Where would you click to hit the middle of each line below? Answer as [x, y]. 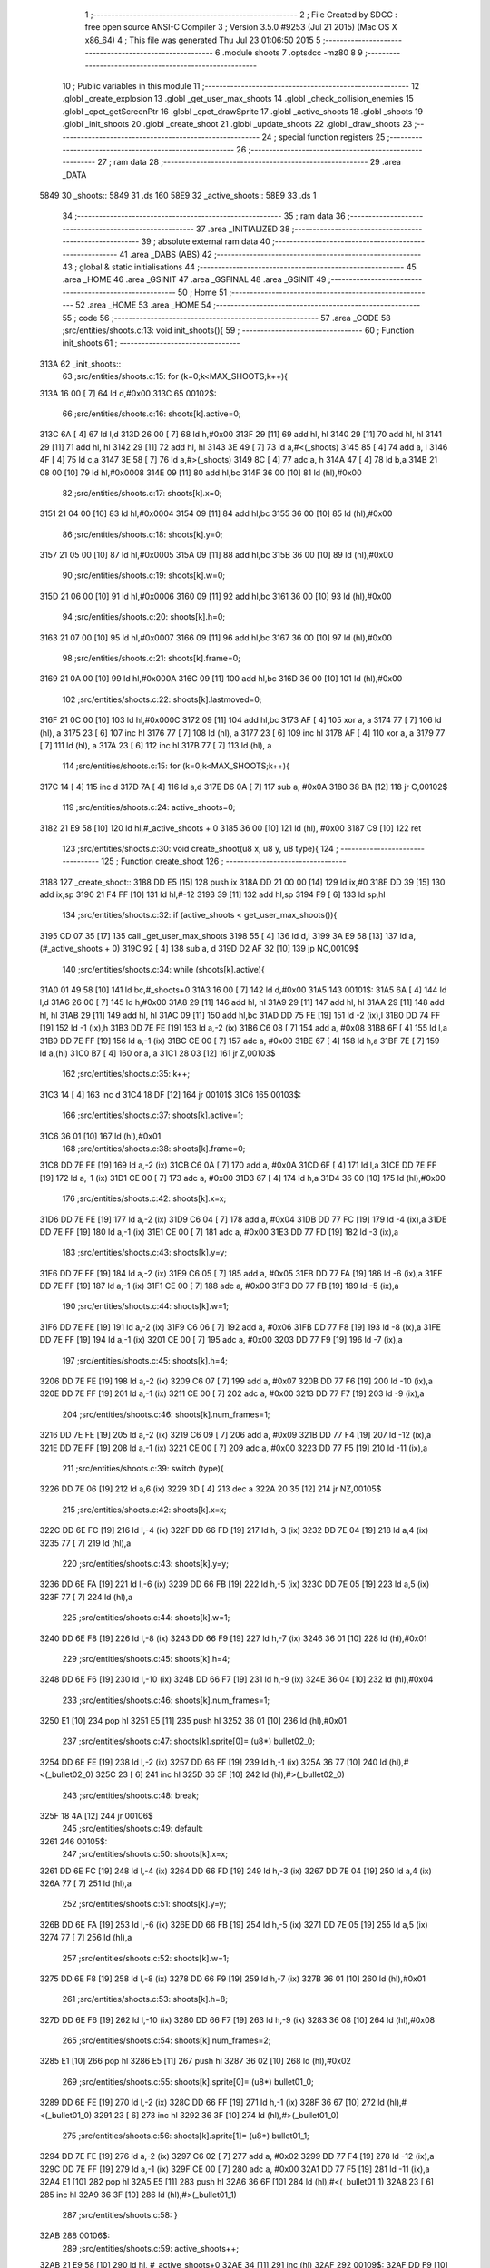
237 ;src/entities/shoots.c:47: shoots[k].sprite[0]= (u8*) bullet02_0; [189, 1741]
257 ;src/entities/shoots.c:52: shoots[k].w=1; [146, 1958]
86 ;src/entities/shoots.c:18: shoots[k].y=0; [142, 534]
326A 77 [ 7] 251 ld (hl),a [85, 1883]
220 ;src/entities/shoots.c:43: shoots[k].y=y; [145, 1563]
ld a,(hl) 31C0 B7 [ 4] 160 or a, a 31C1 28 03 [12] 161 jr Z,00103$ [157, 1053]
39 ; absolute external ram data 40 [206, 241]
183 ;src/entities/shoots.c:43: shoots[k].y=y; [144, 1253]
